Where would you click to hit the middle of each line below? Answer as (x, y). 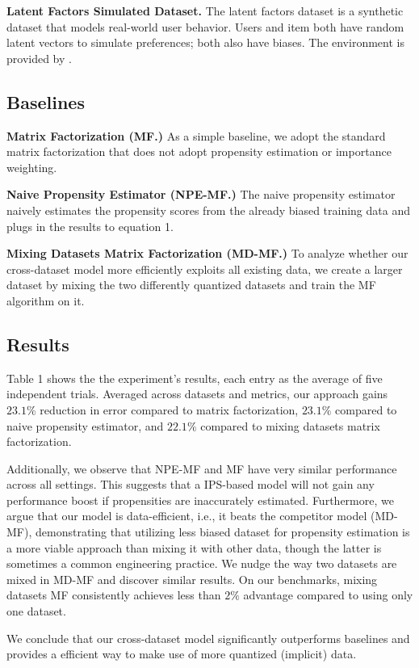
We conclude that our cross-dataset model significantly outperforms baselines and (208, 638)
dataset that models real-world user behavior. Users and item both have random (205, 26)
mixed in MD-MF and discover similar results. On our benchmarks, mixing (192, 579)
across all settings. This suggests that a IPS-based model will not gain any (191, 484)
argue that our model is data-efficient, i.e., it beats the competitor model (187, 516)
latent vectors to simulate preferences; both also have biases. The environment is (205, 42)
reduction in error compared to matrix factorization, (169, 409)
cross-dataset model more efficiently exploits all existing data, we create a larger (205, 269)
